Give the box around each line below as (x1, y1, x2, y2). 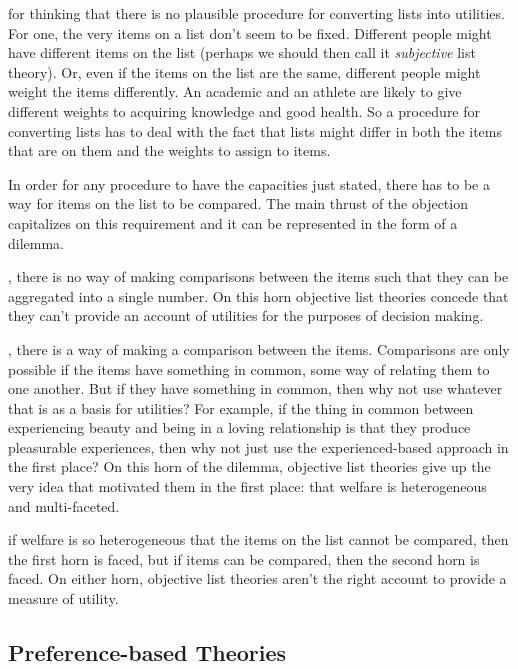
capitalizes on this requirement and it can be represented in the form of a (8, 212, 458, 233)
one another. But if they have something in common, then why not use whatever (8, 378, 503, 399)
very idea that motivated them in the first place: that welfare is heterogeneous (8, 476, 487, 497)
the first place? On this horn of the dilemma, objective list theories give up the (8, 456, 491, 477)
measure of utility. (8, 588, 119, 609)
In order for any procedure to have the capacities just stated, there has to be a (8, 173, 490, 194)
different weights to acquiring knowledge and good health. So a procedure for (8, 100, 481, 121)
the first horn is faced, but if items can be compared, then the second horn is (8, 548, 480, 569)
